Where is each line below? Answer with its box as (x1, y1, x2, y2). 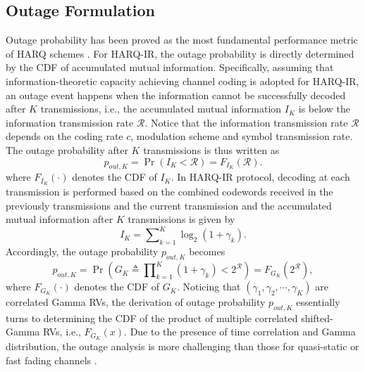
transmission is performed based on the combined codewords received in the (6, 184, 333, 199)
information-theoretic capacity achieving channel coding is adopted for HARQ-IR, (6, 73, 359, 88)
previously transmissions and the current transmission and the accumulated (6, 198, 332, 212)
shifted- (301, 310, 333, 325)
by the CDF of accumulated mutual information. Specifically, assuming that (6, 60, 334, 75)
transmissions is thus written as (143, 142, 280, 157)
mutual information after (6, 212, 113, 226)
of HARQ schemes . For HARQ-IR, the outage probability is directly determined (6, 46, 354, 60)
